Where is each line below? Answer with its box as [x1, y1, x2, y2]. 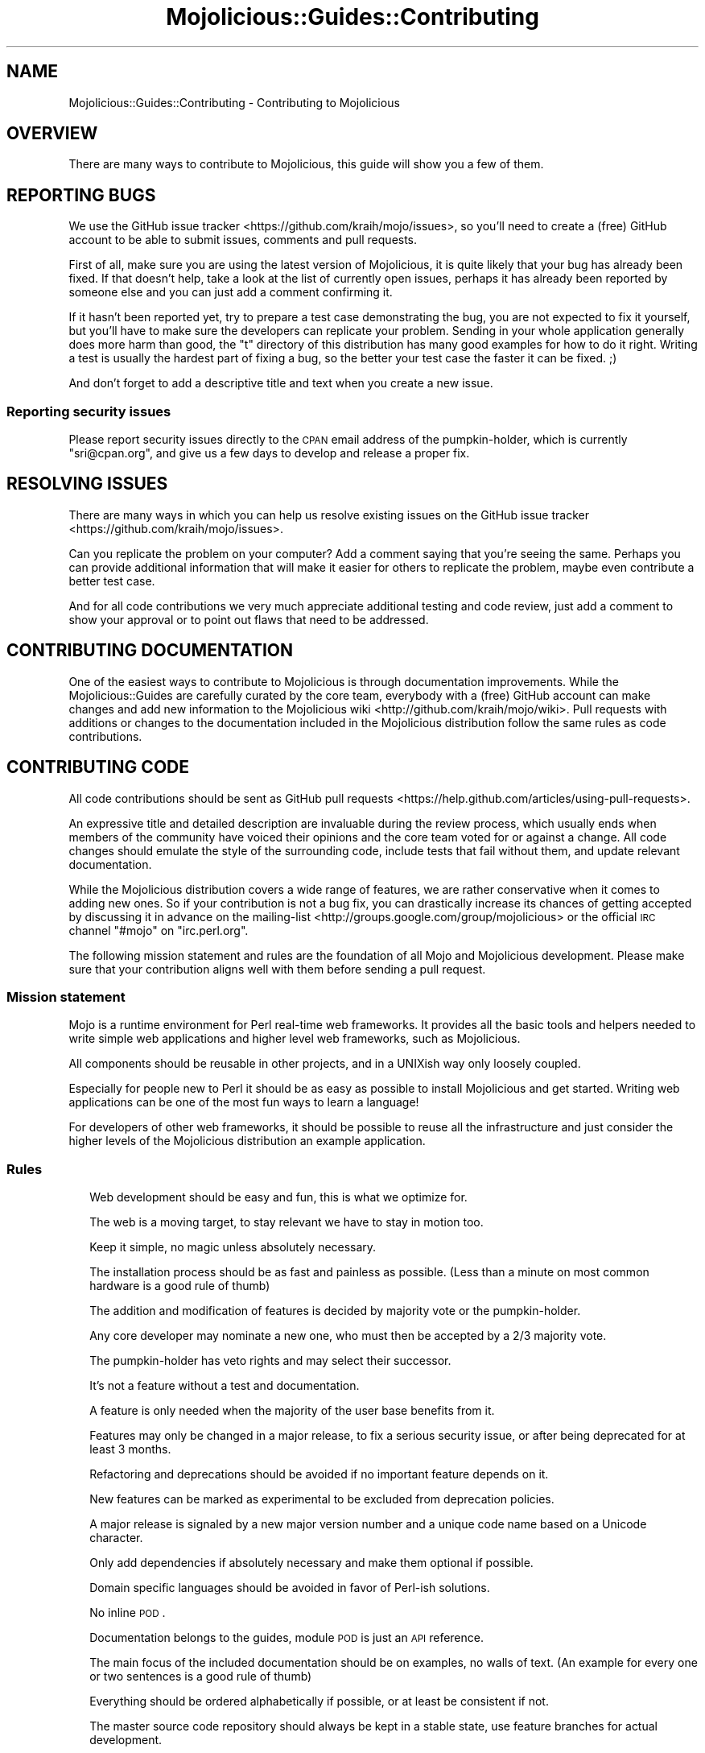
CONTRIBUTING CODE [6, 757, 189, 778]
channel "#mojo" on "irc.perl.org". [68, 923, 249, 937]
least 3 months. [89, 1442, 171, 1457]
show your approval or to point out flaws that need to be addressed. [68, 612, 429, 626]
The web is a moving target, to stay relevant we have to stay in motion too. [89, 1215, 484, 1230]
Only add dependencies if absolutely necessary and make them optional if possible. [89, 1556, 534, 1570]
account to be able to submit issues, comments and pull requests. [68, 233, 418, 247]
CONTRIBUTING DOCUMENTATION [6, 640, 293, 661]
